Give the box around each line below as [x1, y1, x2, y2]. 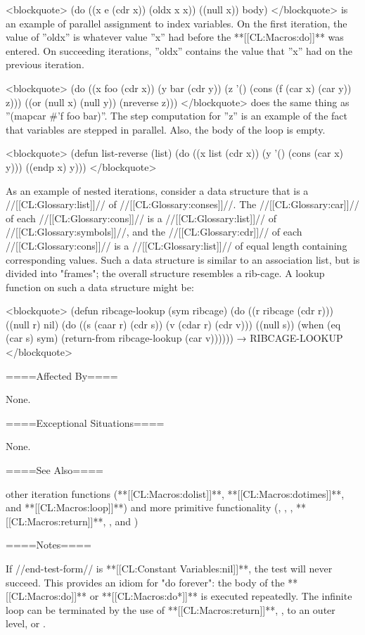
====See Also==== [6, 463, 103, 477]
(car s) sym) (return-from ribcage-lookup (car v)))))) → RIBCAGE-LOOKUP [6, 331, 343, 345]
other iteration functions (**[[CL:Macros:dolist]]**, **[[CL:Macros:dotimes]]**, [6, 486, 345, 501]
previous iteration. [6, 57, 84, 72]
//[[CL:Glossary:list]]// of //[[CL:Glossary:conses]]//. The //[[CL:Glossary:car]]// [6, 197, 359, 212]
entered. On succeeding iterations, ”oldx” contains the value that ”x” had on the [6, 43, 353, 58]
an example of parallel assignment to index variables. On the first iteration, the [6, 15, 347, 30]
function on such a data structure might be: [6, 279, 194, 294]
